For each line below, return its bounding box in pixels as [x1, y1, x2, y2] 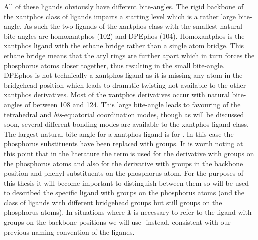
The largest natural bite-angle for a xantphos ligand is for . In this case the [4, 128, 234, 139]
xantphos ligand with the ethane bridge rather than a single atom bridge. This [4, 40, 244, 51]
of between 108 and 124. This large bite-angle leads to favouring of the [25, 99, 241, 109]
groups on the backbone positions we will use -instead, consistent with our [4, 217, 231, 227]
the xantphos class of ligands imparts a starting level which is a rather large [4, 11, 236, 21]
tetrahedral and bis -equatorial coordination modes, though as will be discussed [4, 109, 244, 119]
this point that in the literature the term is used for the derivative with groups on [4, 148, 254, 158]
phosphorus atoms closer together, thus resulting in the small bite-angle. [4, 60, 225, 70]
